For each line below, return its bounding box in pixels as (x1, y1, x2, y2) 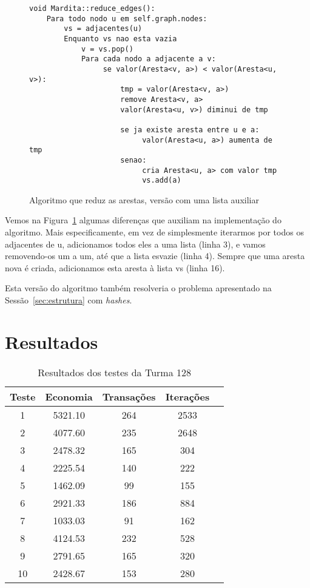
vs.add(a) (142, 176, 181, 185)
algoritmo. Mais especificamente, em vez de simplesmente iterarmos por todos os (5, 226, 304, 238)
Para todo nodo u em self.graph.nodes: (46, 14, 207, 23)
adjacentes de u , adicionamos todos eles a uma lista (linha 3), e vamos (5, 237, 266, 250)
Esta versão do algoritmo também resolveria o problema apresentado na (5, 282, 272, 294)
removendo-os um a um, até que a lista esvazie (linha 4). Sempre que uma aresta (5, 249, 305, 262)
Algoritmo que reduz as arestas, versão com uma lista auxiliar (29, 193, 259, 206)
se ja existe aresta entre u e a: (120, 125, 260, 134)
